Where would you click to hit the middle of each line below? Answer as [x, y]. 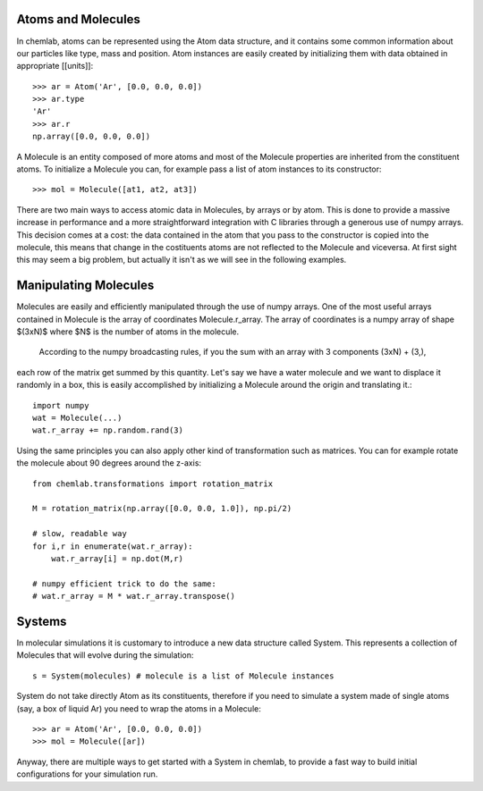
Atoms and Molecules [78, 19]
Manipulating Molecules [85, 286]
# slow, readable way [80, 534]
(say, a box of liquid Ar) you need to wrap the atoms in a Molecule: [139, 708]
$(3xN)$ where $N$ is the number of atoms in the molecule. [128, 332]
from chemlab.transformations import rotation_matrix [153, 484]
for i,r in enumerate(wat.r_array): [113, 546]
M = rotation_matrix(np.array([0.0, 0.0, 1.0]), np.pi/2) [162, 509]
